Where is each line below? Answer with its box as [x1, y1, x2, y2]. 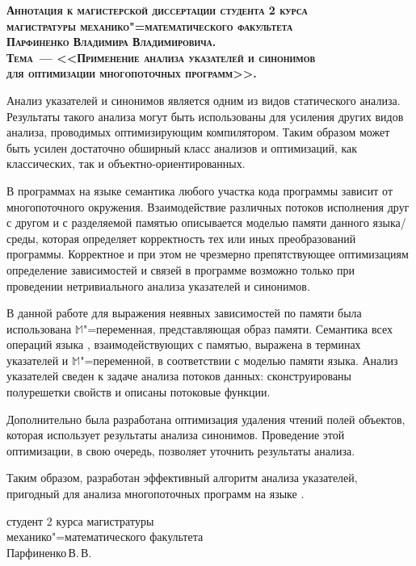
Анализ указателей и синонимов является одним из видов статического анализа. [6, 91, 401, 108]
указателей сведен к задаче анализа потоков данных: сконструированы [6, 367, 351, 384]
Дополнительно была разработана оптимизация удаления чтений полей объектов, [6, 410, 405, 427]
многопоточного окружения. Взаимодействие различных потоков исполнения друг [6, 198, 410, 215]
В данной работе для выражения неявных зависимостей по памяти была [6, 304, 362, 321]
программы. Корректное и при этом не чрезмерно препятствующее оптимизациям [6, 245, 409, 262]
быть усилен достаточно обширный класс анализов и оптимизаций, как [6, 139, 358, 156]
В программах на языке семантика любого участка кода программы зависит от [6, 182, 393, 199]
